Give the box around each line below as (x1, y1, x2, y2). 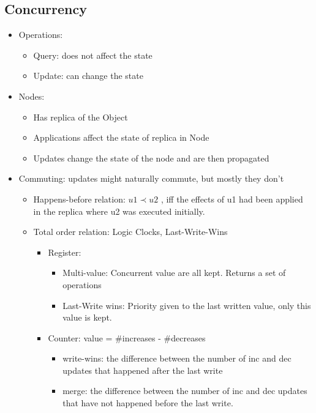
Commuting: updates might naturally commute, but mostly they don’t (18, 172, 284, 185)
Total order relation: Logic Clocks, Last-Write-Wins (33, 225, 228, 238)
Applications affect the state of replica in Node (33, 131, 209, 144)
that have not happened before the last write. (62, 396, 233, 409)
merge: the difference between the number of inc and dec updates (62, 384, 307, 397)
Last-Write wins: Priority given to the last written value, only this (62, 299, 311, 311)
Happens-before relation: (33, 192, 126, 205)
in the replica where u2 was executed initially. (33, 204, 205, 217)
